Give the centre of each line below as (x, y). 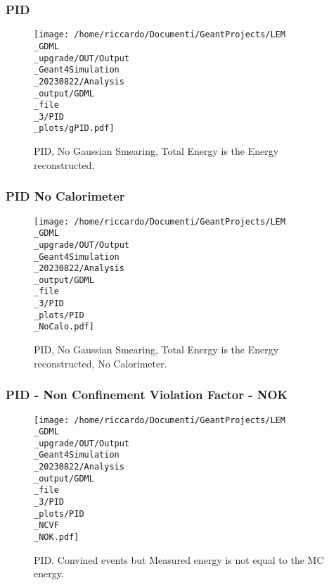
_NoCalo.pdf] (64, 327)
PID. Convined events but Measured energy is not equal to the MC (179, 559)
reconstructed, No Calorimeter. (101, 363)
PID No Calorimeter (65, 196)
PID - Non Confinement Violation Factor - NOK (147, 395)
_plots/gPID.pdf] (74, 128)
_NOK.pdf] (57, 537)
